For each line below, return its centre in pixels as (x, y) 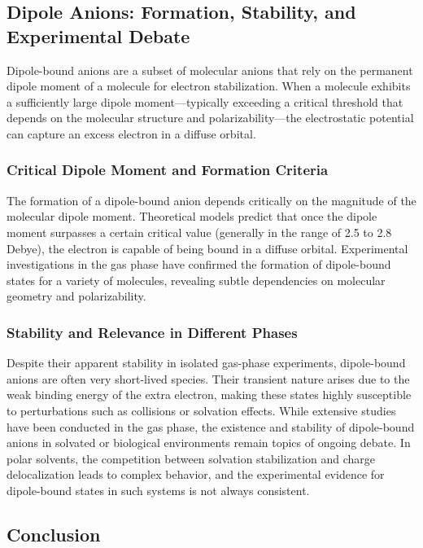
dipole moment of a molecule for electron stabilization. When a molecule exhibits (209, 86)
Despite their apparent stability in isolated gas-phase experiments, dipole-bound (206, 363)
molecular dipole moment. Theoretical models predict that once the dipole (192, 216)
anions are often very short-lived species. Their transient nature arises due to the (208, 378)
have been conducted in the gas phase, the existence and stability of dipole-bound (211, 426)
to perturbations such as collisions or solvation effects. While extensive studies (201, 410)
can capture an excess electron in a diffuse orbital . (131, 133)
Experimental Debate (98, 35)
